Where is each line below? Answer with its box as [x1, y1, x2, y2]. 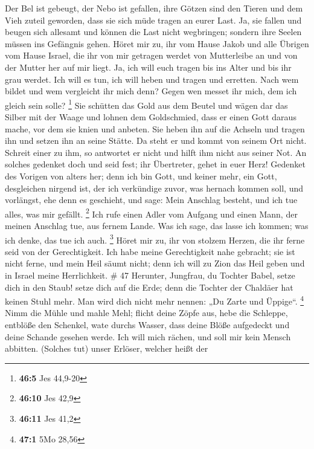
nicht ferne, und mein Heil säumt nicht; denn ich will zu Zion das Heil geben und [5, 257, 305, 270]
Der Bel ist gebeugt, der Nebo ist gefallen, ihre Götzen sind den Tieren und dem [5, 2, 303, 14]
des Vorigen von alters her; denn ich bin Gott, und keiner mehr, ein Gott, [5, 169, 277, 182]
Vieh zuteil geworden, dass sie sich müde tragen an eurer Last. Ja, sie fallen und [5, 13, 302, 26]
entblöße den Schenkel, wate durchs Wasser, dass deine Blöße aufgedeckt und [5, 318, 290, 331]
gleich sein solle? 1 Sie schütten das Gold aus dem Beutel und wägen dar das [5, 97, 288, 111]
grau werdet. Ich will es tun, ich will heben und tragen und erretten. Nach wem [5, 73, 299, 85]
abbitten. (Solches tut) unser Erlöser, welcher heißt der [5, 342, 208, 355]
